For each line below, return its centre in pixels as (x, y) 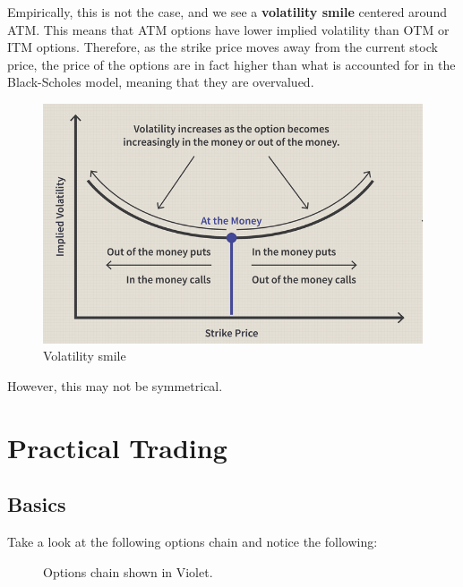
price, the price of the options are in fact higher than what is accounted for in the (231, 64)
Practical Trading (117, 447)
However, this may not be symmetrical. (115, 386)
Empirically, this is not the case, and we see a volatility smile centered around (227, 12)
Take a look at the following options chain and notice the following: (193, 542)
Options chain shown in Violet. (128, 571)
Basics (37, 504)
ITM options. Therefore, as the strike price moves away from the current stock (223, 47)
